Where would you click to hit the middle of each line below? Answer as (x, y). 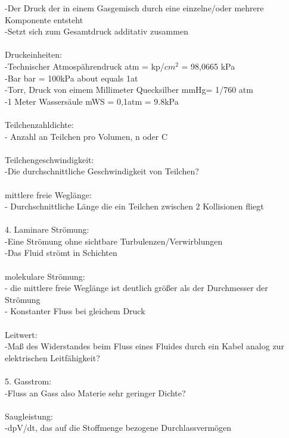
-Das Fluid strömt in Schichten (61, 253)
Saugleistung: (29, 416)
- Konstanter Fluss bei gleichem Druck (75, 311)
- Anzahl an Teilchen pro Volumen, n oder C (86, 136)
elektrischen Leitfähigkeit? (52, 357)
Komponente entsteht (44, 19)
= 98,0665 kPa (208, 66)
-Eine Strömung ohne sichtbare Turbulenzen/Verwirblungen (114, 241)
